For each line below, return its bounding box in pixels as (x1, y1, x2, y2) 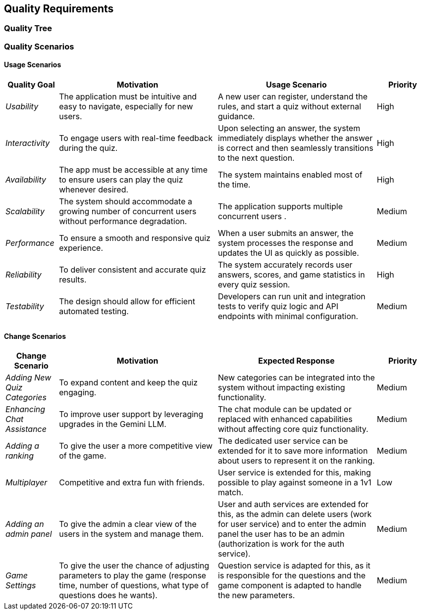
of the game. (59, 451, 106, 461)
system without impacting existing (218, 382, 345, 393)
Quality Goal (7, 80, 55, 90)
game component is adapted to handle (218, 580, 362, 591)
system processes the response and (218, 238, 353, 248)
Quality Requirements (4, 2, 114, 15)
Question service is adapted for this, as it (218, 561, 370, 571)
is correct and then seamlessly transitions (218, 143, 373, 153)
